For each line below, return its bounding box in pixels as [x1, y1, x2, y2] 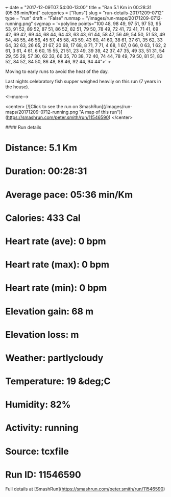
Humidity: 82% [5, 399, 71, 410]
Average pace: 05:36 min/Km [5, 189, 133, 201]
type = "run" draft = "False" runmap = [5, 15, 85, 21]
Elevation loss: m [5, 329, 79, 340]
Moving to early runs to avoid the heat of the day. [5, 68, 109, 74]
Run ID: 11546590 [5, 469, 82, 480]
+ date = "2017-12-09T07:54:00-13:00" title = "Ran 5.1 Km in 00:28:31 [5, 5, 152, 10]
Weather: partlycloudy [5, 352, 104, 364]
